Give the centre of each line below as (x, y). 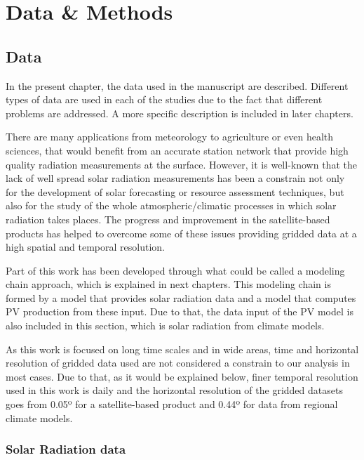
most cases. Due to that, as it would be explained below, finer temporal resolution (182, 376)
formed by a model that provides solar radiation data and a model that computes (181, 297)
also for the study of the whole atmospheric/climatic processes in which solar (171, 205)
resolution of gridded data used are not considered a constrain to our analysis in (178, 363)
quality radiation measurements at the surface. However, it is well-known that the (181, 164)
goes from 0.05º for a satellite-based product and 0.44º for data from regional (172, 404)
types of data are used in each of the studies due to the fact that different (164, 99)
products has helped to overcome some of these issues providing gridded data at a (181, 233)
